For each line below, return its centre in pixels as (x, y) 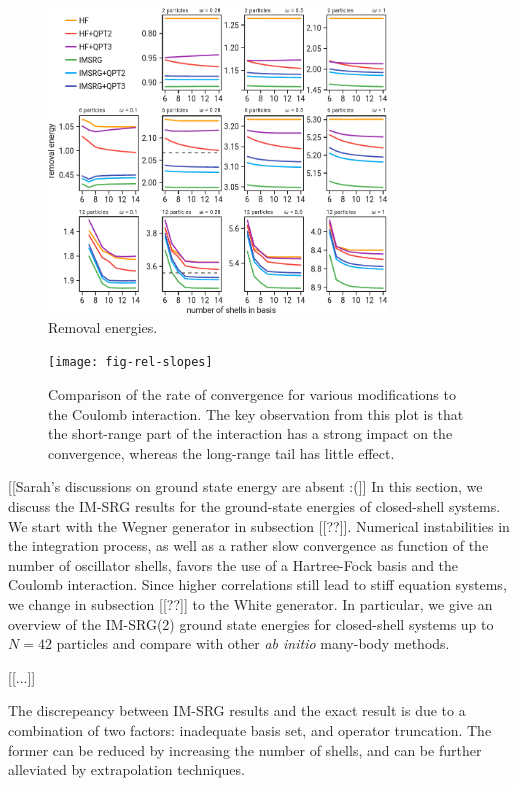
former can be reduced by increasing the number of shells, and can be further (245, 749)
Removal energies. (103, 326)
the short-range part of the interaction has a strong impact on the (250, 433)
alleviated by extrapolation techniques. (126, 769)
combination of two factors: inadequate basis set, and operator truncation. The (250, 729)
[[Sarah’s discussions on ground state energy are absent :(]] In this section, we (245, 486)
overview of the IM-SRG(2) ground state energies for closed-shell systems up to (251, 623)
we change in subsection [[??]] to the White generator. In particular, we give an (250, 604)
